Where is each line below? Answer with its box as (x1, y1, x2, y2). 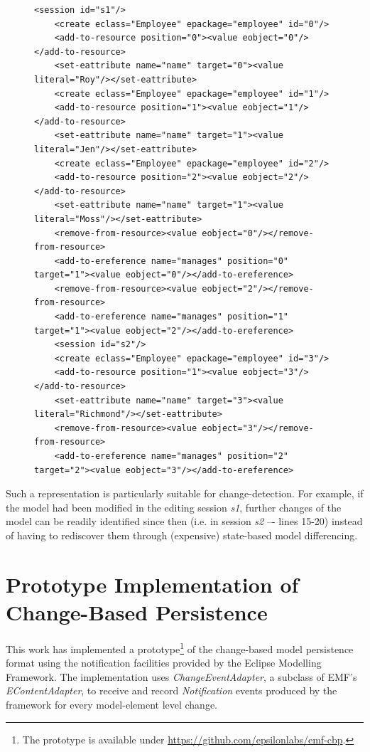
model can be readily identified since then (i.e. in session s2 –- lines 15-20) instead (6, 514, 363, 529)
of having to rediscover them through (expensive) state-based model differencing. (6, 527, 358, 542)
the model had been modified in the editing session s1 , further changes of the (6, 499, 342, 514)
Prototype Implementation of (6, 569, 299, 598)
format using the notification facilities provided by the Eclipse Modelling (6, 655, 322, 670)
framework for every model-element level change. (6, 697, 218, 711)
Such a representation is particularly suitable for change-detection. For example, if (6, 486, 364, 501)
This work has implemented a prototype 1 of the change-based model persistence (6, 639, 354, 656)
